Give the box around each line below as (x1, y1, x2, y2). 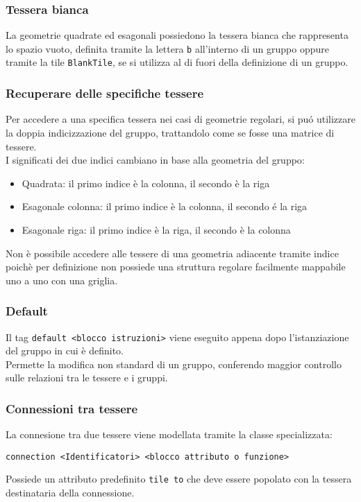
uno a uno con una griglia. (6, 272, 118, 287)
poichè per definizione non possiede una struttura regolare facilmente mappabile (6, 259, 346, 274)
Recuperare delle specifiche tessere (6, 85, 204, 102)
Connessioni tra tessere (6, 399, 138, 417)
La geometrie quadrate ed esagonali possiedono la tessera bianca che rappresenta (6, 28, 349, 42)
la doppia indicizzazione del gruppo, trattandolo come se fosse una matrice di (6, 125, 335, 139)
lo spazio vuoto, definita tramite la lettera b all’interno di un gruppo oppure (6, 41, 330, 55)
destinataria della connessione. (6, 485, 135, 500)
